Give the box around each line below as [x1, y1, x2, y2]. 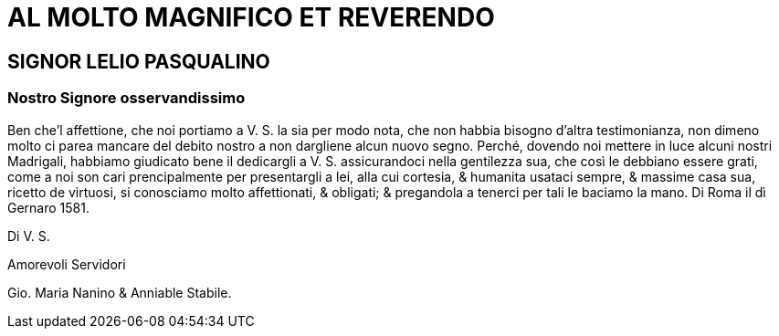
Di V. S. [7, 227, 50, 244]
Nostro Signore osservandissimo [7, 89, 246, 108]
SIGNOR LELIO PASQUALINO [7, 49, 270, 73]
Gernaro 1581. [7, 199, 89, 215]
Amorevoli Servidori [7, 256, 126, 272]
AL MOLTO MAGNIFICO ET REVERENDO [7, 2, 495, 33]
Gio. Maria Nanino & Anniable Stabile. [7, 284, 232, 300]
